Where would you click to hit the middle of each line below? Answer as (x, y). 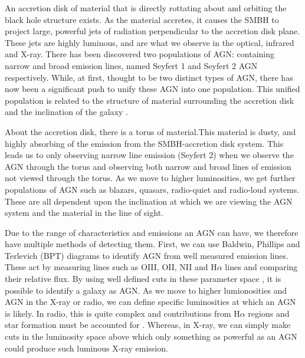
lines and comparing (261, 267)
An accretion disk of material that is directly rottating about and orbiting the (146, 8)
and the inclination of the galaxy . (66, 112)
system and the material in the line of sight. (84, 213)
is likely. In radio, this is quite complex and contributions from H (122, 313)
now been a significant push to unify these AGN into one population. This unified (152, 89)
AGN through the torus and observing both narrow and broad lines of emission (148, 166)
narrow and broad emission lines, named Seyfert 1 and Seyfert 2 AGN (131, 65)
